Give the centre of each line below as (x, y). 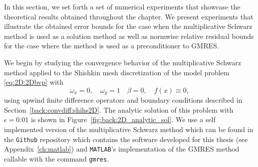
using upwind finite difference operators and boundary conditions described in (123, 100)
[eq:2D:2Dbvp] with (34, 82)
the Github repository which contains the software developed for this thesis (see (126, 139)
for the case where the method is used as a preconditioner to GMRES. (112, 46)
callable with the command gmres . (57, 158)
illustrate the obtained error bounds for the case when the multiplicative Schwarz (128, 26)
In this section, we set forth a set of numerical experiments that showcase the (122, 6)
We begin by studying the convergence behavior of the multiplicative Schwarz (123, 62)
